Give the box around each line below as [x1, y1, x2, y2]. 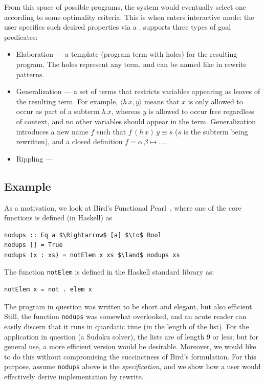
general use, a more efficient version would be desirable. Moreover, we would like [4, 341, 256, 352]
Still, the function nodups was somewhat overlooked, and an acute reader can [4, 311, 247, 322]
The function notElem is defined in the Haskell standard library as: [4, 266, 214, 277]
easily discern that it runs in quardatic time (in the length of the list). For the [4, 321, 249, 331]
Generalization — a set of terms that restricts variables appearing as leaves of [16, 86, 260, 97]
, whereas [111, 106, 141, 117]
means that [144, 96, 180, 106]
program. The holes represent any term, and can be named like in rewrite [16, 58, 247, 69]
